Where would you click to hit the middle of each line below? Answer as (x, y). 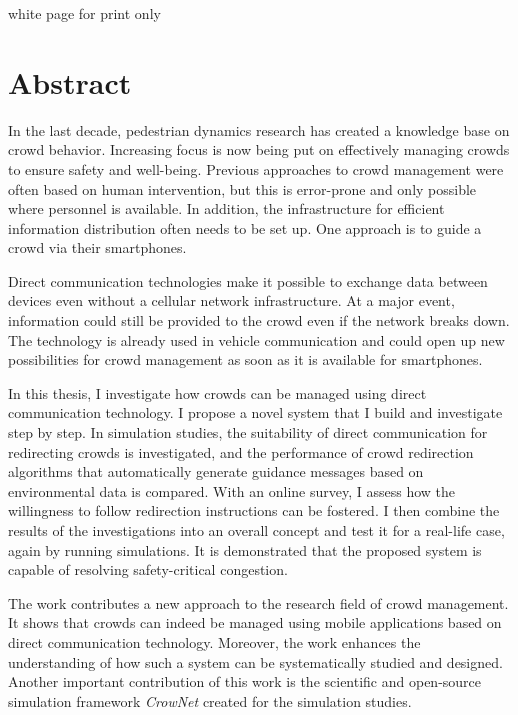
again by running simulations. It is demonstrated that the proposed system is (245, 549)
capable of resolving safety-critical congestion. (148, 569)
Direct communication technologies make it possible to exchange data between (248, 280)
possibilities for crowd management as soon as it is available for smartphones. (245, 359)
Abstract (70, 81)
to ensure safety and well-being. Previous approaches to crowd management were (256, 168)
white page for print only (84, 13)
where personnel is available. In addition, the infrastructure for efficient (226, 208)
